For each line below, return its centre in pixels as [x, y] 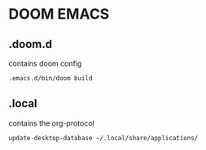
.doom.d [31, 44]
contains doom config [45, 63]
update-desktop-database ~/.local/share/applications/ [103, 138]
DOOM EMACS [59, 14]
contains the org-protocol [52, 123]
